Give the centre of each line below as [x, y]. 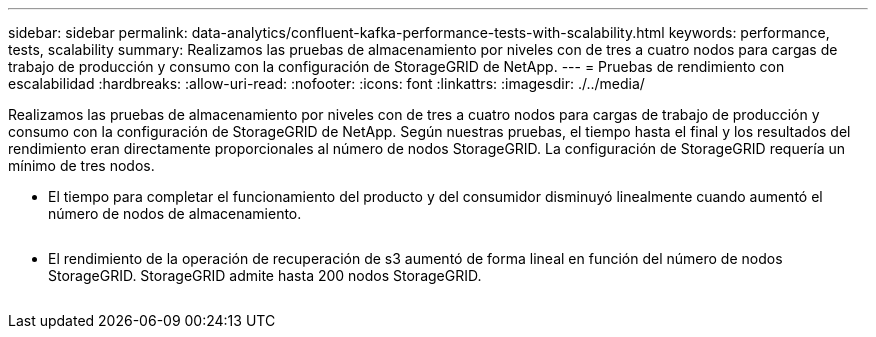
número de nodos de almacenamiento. [175, 213]
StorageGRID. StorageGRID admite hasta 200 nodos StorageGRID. [265, 275]
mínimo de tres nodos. [81, 165]
